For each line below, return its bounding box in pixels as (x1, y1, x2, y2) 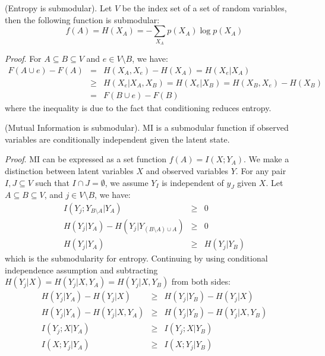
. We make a (243, 153, 289, 165)
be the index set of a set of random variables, (122, 2, 287, 14)
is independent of (162, 176, 224, 188)
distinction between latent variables (5, 164, 134, 177)
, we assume (105, 176, 149, 188)
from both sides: (171, 275, 231, 288)
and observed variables (146, 164, 229, 177)
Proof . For (5, 52, 42, 64)
